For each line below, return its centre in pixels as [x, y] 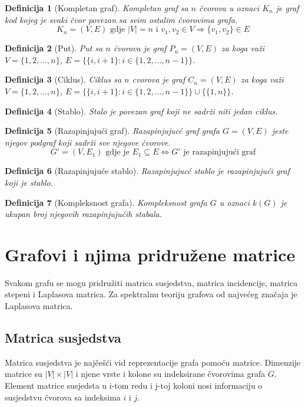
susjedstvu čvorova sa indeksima [63, 397]
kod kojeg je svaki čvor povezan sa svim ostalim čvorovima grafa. [121, 19]
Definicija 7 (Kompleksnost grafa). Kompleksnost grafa [106, 202]
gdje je [117, 152]
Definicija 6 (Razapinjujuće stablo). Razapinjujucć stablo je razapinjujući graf [147, 171]
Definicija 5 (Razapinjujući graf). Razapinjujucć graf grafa [112, 131]
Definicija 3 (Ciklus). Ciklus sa [63, 79]
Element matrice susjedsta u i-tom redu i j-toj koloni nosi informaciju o [134, 385]
